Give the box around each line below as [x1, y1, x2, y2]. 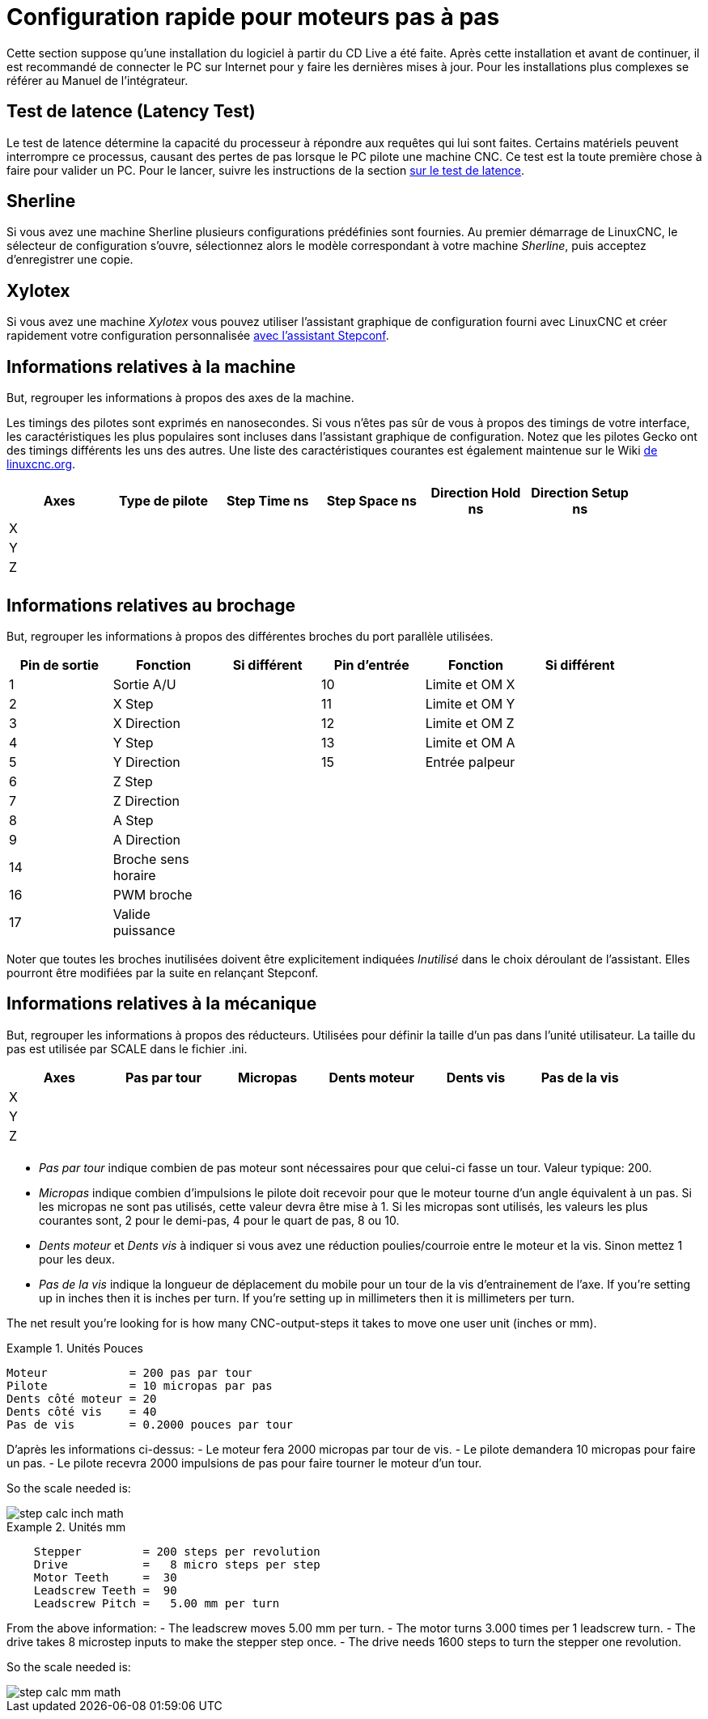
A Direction [112, 831, 180, 848]
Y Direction [112, 753, 180, 770]
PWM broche [112, 886, 193, 903]
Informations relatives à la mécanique [6, 993, 317, 1014]
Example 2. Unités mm [6, 1519, 126, 1534]
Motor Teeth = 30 [33, 1570, 177, 1584]
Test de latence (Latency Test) [6, 101, 256, 122]
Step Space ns [326, 493, 417, 510]
